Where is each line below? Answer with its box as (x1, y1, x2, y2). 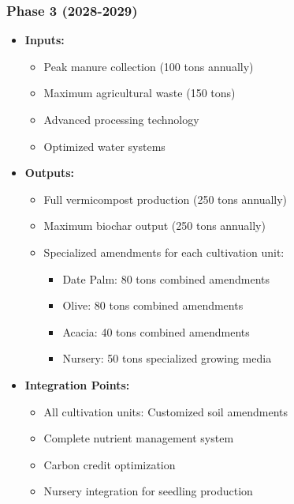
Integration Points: (24, 376, 130, 393)
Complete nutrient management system (43, 430, 234, 446)
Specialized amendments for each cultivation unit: (43, 243, 285, 260)
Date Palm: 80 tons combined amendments (62, 270, 270, 287)
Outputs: (24, 164, 75, 181)
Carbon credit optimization (43, 456, 176, 472)
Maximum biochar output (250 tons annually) (43, 217, 266, 234)
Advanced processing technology (43, 111, 199, 127)
